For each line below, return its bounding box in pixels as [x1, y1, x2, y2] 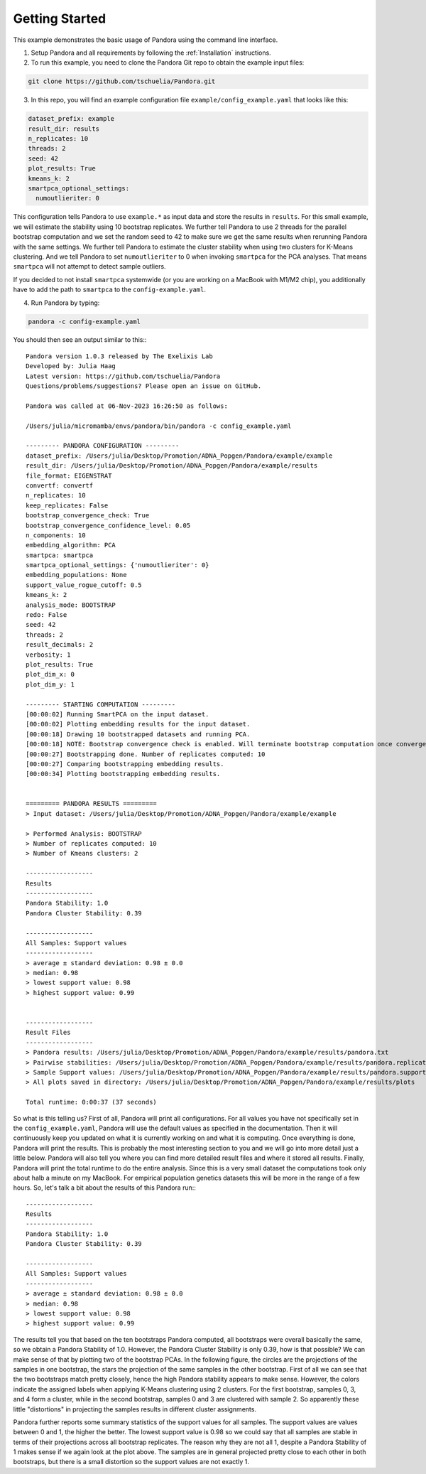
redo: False [26, 611, 67, 619]
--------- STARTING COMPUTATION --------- [26, 700, 176, 709]
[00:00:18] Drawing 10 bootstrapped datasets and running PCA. [26, 730, 251, 738]
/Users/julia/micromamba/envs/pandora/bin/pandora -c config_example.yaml [26, 421, 292, 430]
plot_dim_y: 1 [26, 680, 75, 689]
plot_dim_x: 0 [26, 670, 75, 679]
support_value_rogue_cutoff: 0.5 [26, 581, 142, 589]
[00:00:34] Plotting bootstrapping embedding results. [26, 770, 221, 778]
